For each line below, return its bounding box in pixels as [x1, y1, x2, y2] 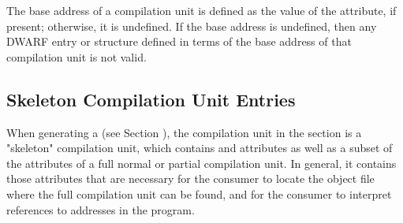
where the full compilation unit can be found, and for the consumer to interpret [6, 185, 392, 202]
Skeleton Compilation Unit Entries [6, 87, 296, 111]
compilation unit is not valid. [6, 48, 147, 65]
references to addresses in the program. [6, 201, 195, 217]
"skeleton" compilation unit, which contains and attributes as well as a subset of [6, 139, 393, 156]
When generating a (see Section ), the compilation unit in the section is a [6, 124, 362, 140]
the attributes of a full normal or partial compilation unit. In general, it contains [6, 154, 397, 171]
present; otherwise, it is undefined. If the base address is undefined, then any [6, 17, 377, 34]
